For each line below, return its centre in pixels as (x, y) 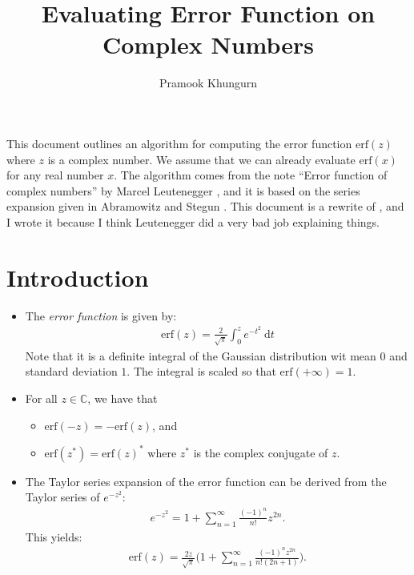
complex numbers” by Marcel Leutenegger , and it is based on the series (183, 190)
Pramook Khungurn (208, 83)
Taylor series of (62, 497)
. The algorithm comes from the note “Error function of (251, 175)
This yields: (54, 536)
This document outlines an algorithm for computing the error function (179, 143)
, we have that (123, 398)
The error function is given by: (101, 315)
